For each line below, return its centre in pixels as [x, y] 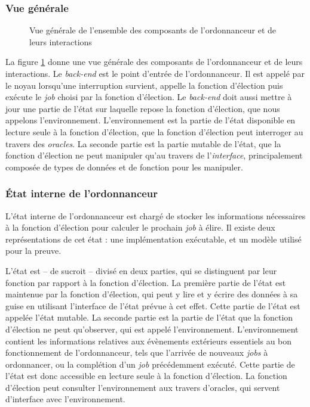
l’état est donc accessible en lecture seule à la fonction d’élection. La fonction [146, 376]
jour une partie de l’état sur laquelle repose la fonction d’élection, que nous [143, 108]
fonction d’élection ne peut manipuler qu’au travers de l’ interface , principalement [154, 155]
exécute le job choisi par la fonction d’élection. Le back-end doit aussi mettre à [149, 97]
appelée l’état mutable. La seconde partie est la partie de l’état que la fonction [149, 317]
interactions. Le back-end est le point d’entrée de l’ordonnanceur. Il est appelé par [155, 73]
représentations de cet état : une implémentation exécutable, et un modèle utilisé [154, 239]
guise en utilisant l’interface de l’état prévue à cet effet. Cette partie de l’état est [153, 305]
